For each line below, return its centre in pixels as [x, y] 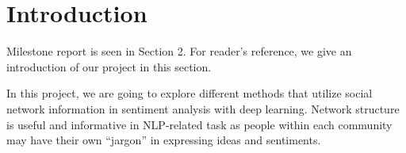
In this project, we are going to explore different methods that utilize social [190, 93]
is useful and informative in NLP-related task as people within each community [199, 124]
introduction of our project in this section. [109, 66]
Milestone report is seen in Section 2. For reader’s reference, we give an [179, 51]
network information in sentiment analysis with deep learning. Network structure [203, 108]
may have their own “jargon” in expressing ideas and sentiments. [164, 140]
